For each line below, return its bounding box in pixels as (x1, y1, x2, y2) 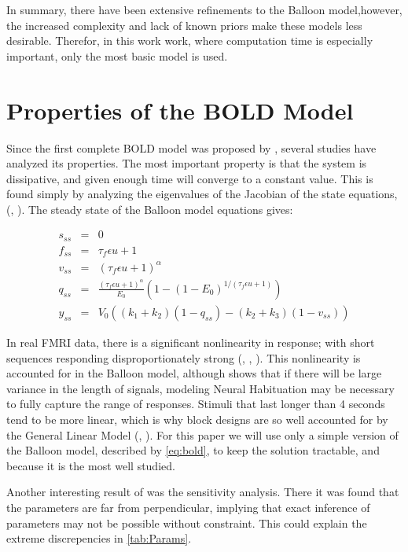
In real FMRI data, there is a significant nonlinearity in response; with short (6, 334, 375, 351)
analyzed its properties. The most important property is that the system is (6, 155, 367, 171)
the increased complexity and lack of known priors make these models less (6, 17, 362, 33)
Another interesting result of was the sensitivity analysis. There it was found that (6, 484, 399, 500)
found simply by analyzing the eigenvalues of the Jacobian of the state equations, (6, 186, 398, 202)
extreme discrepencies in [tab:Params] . (6, 530, 192, 546)
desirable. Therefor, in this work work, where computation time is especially (6, 32, 373, 49)
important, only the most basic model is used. (6, 47, 228, 64)
